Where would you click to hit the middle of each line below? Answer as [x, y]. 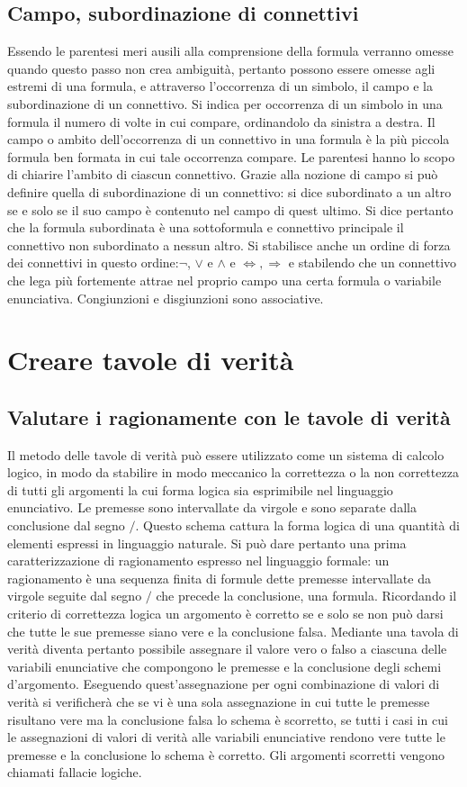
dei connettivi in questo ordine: [93, 262]
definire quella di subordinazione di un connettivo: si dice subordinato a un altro [229, 191]
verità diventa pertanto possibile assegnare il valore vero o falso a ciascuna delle [227, 649]
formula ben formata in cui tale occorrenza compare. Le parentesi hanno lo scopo [231, 156]
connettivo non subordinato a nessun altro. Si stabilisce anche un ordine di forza [229, 244]
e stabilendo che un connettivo [373, 262]
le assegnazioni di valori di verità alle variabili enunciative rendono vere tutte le [226, 737]
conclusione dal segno [66, 525]
